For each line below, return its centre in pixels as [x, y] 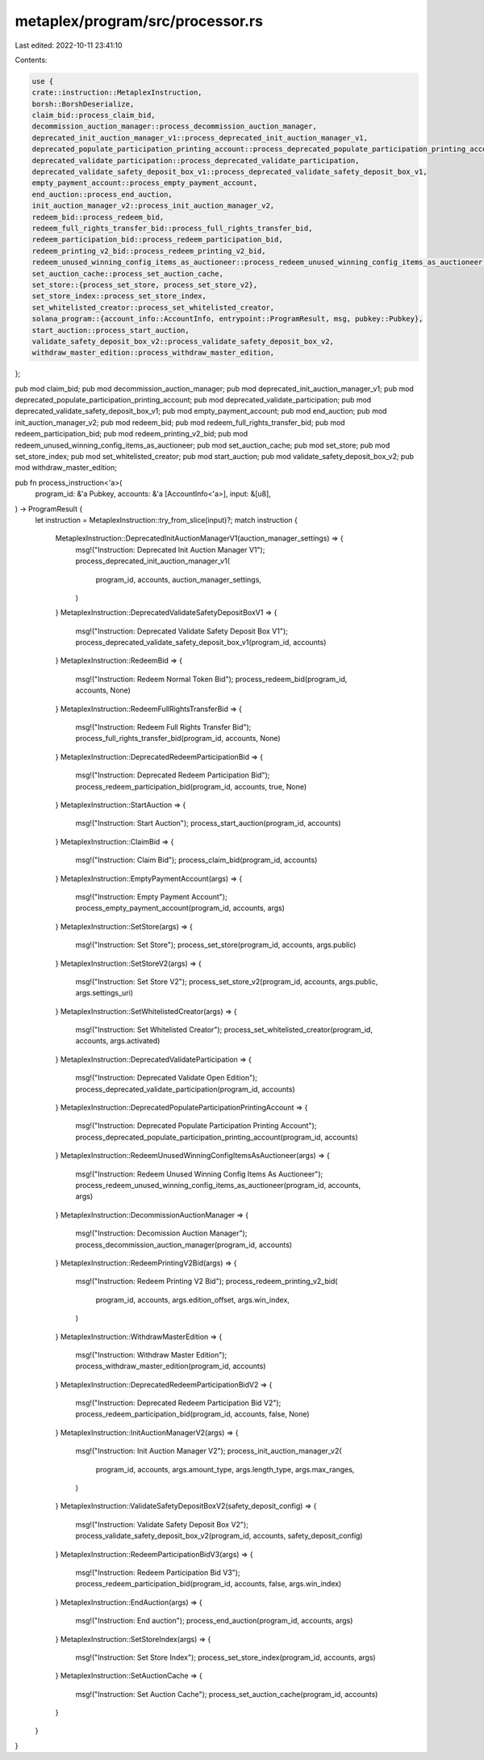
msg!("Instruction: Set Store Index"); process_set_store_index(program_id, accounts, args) [225, 1657]
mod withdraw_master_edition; [66, 468]
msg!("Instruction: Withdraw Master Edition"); [151, 1354]
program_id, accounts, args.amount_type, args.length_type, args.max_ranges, [225, 1469]
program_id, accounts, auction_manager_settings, [179, 579]
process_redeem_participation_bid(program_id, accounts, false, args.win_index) [209, 1584]
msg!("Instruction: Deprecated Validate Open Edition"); [167, 1078]
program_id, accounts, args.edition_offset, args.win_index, [193, 1299]
